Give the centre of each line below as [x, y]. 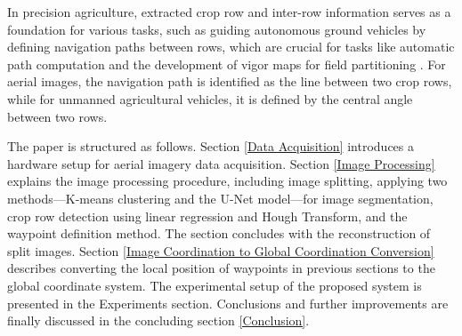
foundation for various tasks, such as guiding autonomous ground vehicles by [217, 29]
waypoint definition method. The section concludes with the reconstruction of [219, 233]
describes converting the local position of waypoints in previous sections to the [221, 268]
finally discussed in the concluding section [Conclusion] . [158, 320]
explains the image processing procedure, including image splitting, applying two [227, 181]
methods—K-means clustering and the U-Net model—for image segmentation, [220, 198]
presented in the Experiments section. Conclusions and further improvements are [228, 303]
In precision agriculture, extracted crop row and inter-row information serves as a [229, 12]
